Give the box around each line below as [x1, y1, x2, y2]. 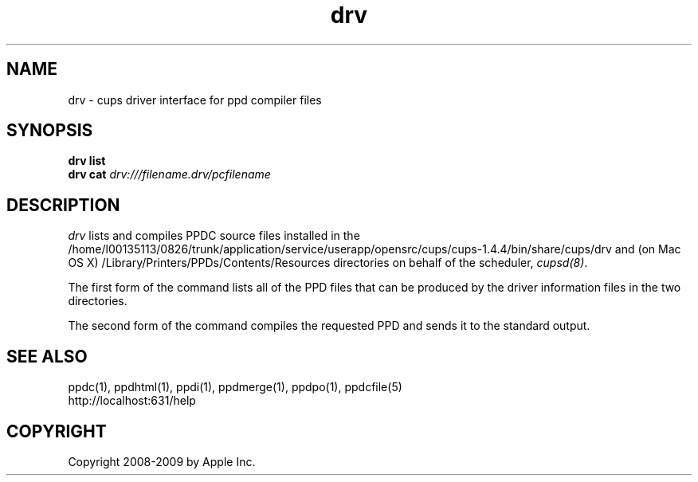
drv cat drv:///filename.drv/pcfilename [68, 167, 271, 182]
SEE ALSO [6, 346, 88, 366]
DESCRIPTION [6, 194, 120, 215]
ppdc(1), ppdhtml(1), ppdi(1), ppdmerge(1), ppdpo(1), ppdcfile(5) [68, 380, 402, 394]
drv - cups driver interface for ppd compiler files [68, 92, 322, 107]
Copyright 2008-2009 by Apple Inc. [68, 454, 256, 468]
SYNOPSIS [6, 120, 93, 141]
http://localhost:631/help [68, 394, 196, 408]
